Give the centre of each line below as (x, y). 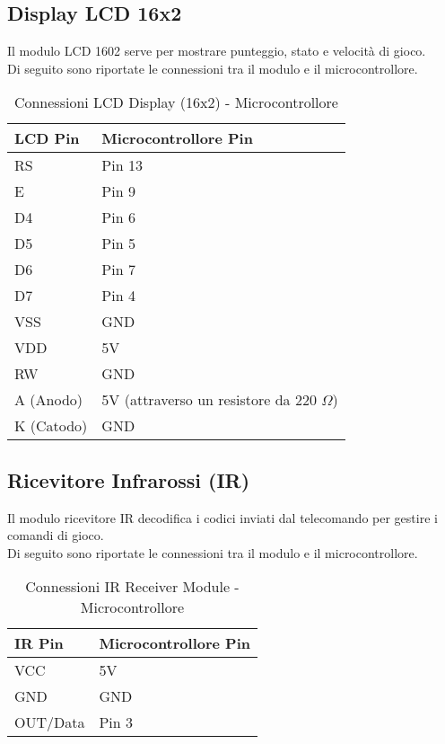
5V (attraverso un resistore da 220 (209, 400)
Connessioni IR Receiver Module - (132, 587)
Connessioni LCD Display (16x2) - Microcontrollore (176, 102)
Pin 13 (122, 165)
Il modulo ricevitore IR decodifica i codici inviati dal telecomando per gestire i (222, 517)
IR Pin (39, 643)
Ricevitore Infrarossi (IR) (129, 479)
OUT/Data (50, 722)
